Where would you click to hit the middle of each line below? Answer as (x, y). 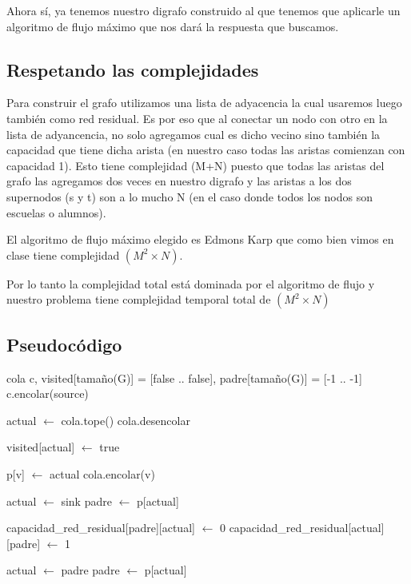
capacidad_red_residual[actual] (307, 528)
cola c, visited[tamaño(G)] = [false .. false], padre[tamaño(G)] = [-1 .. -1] (184, 377)
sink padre (86, 501)
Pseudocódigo (64, 344)
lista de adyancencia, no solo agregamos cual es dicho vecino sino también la (194, 134)
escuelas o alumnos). (56, 212)
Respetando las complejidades (133, 69)
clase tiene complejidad (63, 254)
